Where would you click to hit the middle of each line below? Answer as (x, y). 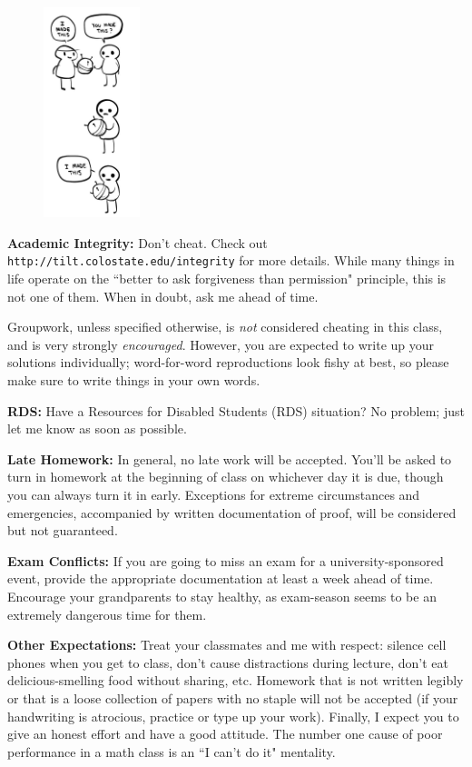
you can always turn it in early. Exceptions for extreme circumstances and (214, 495)
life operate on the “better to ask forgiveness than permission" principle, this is (227, 279)
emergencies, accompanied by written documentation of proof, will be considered (232, 512)
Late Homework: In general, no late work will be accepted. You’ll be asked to (230, 458)
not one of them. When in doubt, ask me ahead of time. (163, 296)
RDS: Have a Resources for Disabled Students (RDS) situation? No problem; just (236, 410)
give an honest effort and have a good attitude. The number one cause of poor (225, 734)
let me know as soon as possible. (97, 428)
